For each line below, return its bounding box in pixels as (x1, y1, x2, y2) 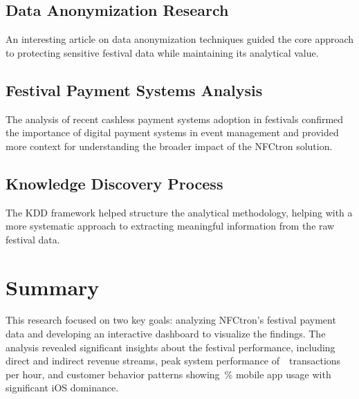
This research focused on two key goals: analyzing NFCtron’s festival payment (6, 313, 336, 327)
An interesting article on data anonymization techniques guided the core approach (6, 32, 354, 46)
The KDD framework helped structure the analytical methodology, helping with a (6, 205, 353, 219)
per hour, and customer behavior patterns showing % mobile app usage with (6, 366, 331, 381)
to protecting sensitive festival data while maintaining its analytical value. (6, 45, 319, 59)
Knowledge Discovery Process (6, 172, 223, 194)
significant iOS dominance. (6, 380, 119, 395)
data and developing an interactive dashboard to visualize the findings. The (6, 326, 326, 341)
